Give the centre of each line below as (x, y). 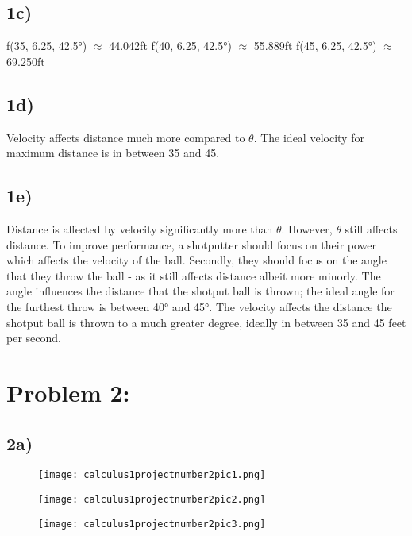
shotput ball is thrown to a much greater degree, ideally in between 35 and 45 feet (206, 322)
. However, (307, 228)
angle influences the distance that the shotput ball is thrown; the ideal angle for (200, 291)
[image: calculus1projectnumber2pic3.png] (152, 524)
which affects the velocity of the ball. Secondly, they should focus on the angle (196, 260)
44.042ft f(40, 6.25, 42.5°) (170, 46)
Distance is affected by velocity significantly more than (140, 228)
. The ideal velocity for (309, 137)
